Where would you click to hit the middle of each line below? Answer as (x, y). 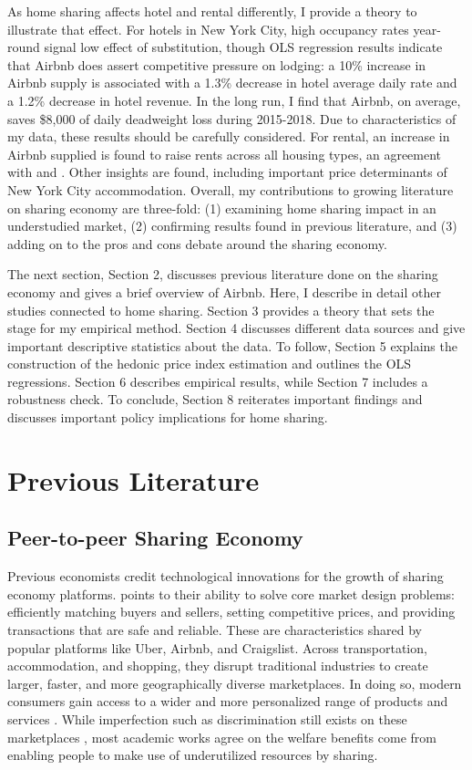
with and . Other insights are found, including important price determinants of (227, 172)
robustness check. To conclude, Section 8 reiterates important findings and (215, 399)
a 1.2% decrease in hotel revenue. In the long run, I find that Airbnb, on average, (234, 100)
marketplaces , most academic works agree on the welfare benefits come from (222, 737)
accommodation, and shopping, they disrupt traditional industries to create (218, 666)
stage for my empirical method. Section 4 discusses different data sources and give (236, 328)
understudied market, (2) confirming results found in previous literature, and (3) (232, 226)
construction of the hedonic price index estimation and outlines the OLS (210, 364)
